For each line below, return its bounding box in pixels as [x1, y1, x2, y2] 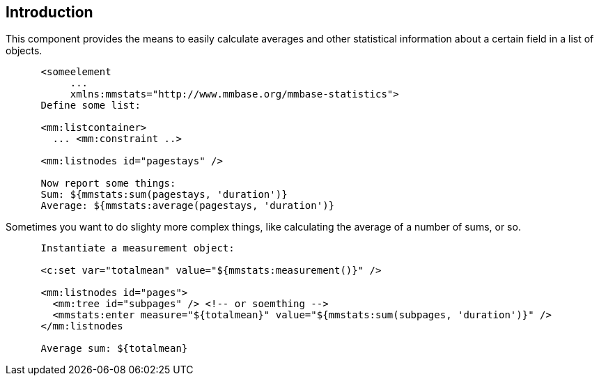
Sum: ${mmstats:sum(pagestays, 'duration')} [40, 189, 288, 201]
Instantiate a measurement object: [40, 242, 235, 254]
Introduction [6, 3, 93, 21]
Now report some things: [40, 178, 176, 189]
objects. [6, 45, 42, 57]
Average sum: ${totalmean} [40, 343, 188, 355]
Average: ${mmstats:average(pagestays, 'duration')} [40, 200, 335, 212]
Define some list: [40, 100, 141, 111]
